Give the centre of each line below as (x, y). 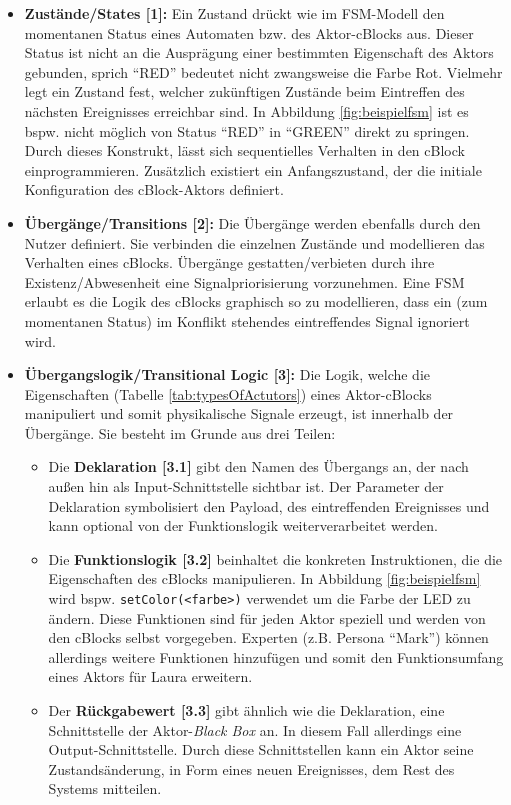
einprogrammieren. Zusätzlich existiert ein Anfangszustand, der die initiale (253, 169)
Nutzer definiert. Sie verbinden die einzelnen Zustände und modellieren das (254, 242)
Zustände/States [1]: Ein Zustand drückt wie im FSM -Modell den (234, 13)
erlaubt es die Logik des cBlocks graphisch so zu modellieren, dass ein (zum (256, 301)
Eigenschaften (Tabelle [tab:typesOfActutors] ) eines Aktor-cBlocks (228, 393)
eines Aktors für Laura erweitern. (150, 676)
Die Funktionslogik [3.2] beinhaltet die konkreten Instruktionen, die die (275, 558)
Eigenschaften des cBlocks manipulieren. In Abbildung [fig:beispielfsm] (264, 578)
